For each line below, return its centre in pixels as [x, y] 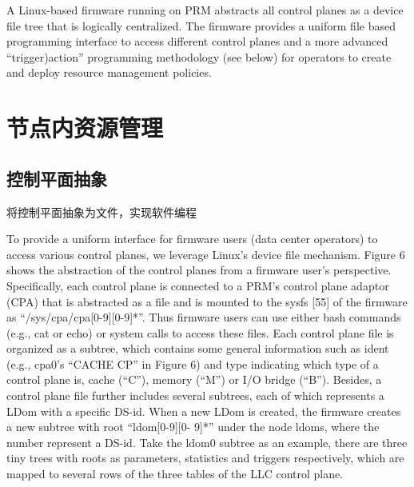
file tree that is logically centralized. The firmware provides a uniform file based [201, 25]
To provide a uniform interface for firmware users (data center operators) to [192, 239]
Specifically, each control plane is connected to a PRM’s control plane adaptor [198, 285]
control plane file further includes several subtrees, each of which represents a [195, 395]
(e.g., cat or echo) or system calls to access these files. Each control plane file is [200, 332]
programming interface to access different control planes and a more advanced [197, 41]
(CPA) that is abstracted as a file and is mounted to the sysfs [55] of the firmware [207, 301]
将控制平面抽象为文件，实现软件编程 [102, 212]
